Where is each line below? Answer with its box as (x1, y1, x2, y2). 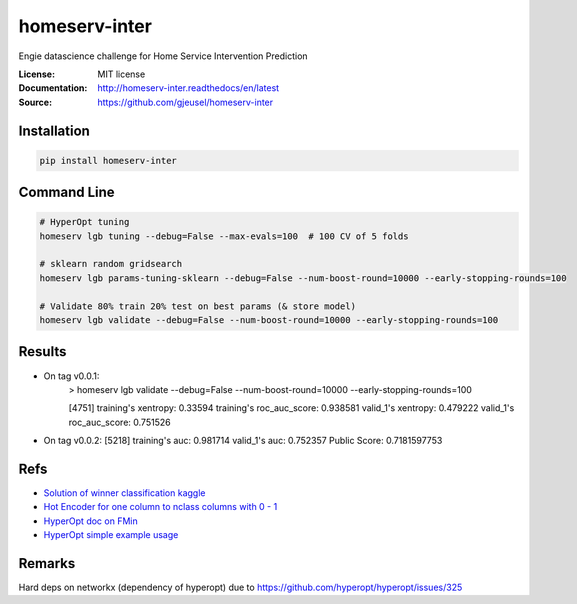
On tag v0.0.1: (43, 370, 100, 382)
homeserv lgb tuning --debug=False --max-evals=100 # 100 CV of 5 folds (39, 230, 409, 242)
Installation (18, 122, 90, 139)
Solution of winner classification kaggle (43, 487, 206, 499)
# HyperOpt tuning (39, 216, 130, 228)
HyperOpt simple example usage (43, 529, 179, 541)
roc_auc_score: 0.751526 (68, 416, 171, 428)
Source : (18, 96, 53, 108)
